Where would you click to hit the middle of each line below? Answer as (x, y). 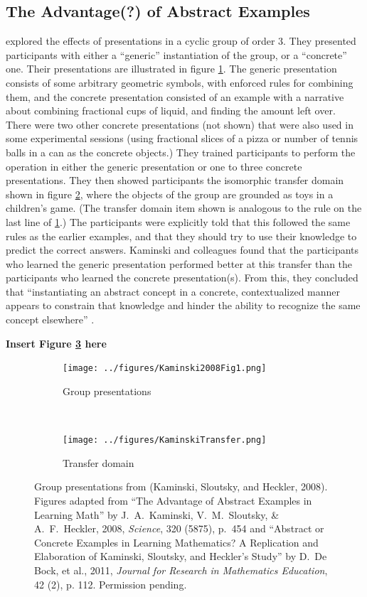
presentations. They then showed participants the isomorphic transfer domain (175, 180)
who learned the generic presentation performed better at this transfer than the (179, 263)
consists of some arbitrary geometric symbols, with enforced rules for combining (180, 82)
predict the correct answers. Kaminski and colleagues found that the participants (182, 250)
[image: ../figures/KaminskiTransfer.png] (165, 440)
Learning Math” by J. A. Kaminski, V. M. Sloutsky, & (157, 514)
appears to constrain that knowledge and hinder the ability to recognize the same (183, 305)
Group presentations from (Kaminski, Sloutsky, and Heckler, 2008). (181, 486)
